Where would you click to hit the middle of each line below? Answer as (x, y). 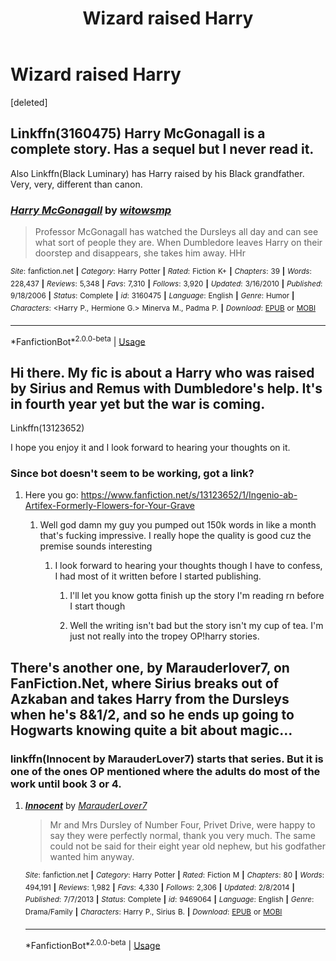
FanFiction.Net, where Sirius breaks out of (145, 683)
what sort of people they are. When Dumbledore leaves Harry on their (178, 243)
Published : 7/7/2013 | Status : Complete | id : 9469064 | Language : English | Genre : (169, 900)
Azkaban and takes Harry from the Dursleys (150, 698)
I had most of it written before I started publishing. (158, 576)
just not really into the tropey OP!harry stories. (164, 636)
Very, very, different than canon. (76, 184)
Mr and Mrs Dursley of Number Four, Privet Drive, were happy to (182, 825)
